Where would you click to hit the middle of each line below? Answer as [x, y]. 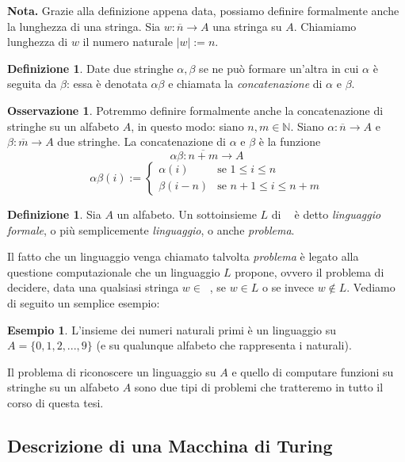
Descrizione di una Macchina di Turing [170, 445]
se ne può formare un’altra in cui [279, 68]
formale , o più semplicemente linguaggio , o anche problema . [151, 229]
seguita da [32, 84]
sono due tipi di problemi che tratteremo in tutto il [259, 387]
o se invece [288, 287]
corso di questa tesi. [55, 402]
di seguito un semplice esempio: [84, 302]
